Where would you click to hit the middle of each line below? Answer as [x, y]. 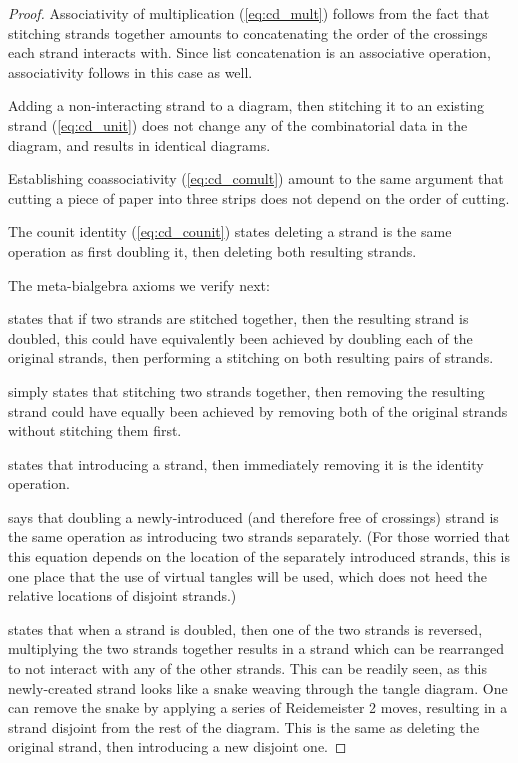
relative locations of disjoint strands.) [122, 595]
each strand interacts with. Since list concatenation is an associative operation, [249, 52]
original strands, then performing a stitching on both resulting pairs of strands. [251, 357]
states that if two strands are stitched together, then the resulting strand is [238, 318]
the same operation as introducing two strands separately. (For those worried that [259, 536]
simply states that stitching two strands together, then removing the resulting [246, 390]
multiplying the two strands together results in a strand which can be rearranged [256, 648]
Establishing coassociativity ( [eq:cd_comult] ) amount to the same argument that [256, 178]
